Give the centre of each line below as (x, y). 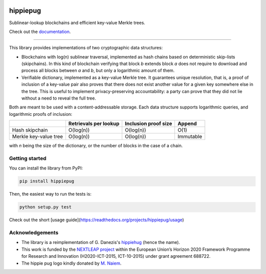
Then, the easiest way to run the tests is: (50, 194)
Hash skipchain (30, 130)
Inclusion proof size (149, 124)
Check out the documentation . (40, 32)
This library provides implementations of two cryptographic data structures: (86, 48)
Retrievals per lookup (94, 124)
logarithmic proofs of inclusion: (41, 114)
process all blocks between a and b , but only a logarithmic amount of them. (98, 70)
